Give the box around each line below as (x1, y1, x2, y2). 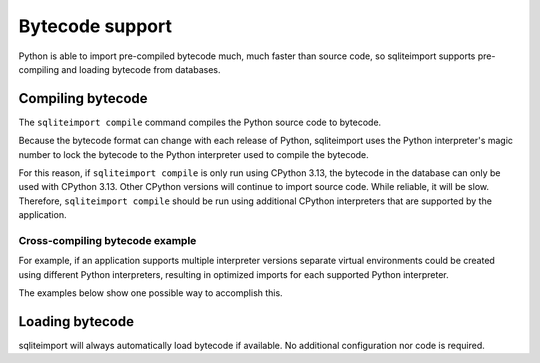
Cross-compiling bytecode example (18, 233, 197, 247)
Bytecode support (18, 15, 172, 37)
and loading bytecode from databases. (61, 63, 221, 75)
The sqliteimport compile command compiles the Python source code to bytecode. (18, 116, 382, 128)
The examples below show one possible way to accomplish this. (18, 287, 284, 299)
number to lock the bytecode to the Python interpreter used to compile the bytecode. (18, 148, 369, 160)
